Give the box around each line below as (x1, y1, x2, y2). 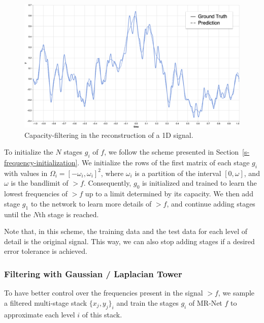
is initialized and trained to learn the (142, 178, 257, 188)
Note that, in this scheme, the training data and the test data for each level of (4, 226, 248, 237)
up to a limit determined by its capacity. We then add (85, 188, 253, 199)
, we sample (218, 287, 255, 298)
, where (101, 167, 124, 178)
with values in (4, 167, 48, 178)
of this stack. (82, 309, 122, 319)
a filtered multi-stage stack (4, 297, 87, 308)
